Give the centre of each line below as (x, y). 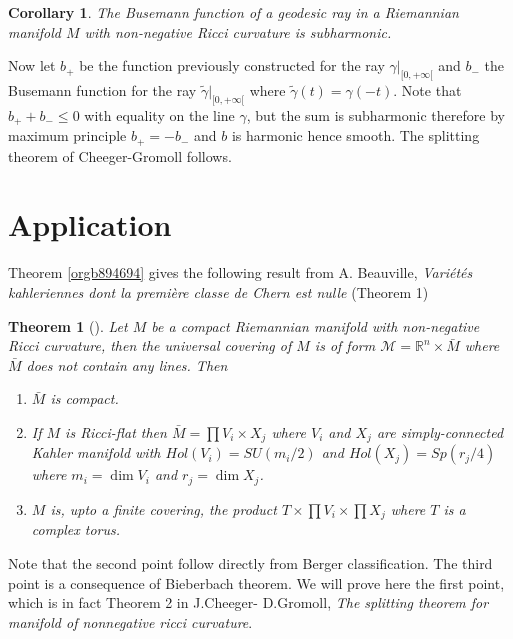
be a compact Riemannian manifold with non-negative (315, 325)
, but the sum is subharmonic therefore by (375, 114)
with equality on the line (159, 114)
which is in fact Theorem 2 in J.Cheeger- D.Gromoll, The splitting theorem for (248, 602)
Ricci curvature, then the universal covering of (150, 345)
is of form (345, 345)
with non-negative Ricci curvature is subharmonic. (238, 31)
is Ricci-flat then (116, 431)
